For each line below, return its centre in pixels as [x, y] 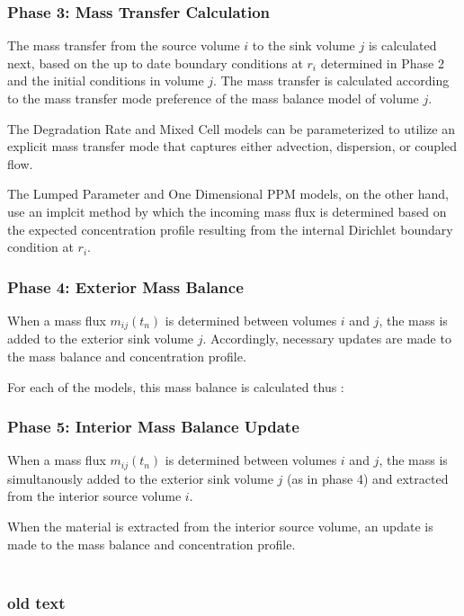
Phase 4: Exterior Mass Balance [125, 286]
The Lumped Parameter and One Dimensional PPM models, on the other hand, [228, 194]
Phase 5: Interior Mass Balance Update [153, 427]
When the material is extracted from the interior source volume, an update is [220, 527]
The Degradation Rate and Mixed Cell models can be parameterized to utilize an [231, 128]
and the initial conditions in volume [106, 80]
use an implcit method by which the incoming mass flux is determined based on [227, 211]
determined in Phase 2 [382, 62]
